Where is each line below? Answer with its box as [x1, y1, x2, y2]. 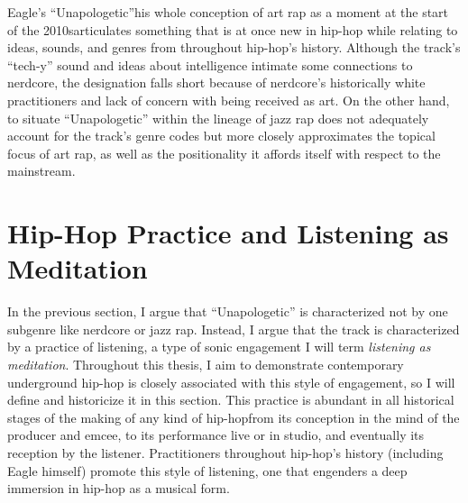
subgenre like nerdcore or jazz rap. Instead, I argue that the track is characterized [7, 319, 460, 338]
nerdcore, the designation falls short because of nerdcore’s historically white [7, 73, 426, 92]
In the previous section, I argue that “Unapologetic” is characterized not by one [7, 302, 448, 321]
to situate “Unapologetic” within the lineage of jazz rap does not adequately [7, 108, 429, 127]
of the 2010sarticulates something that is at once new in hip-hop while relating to [7, 20, 458, 39]
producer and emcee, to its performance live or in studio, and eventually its [7, 425, 425, 444]
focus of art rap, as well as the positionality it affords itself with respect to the [7, 143, 441, 162]
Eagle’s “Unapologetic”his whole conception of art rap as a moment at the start [7, 3, 449, 21]
